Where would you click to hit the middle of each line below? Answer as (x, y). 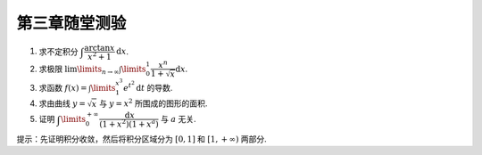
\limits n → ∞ (98, 70)
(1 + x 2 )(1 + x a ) (129, 123)
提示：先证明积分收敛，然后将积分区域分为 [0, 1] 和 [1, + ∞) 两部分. (141, 139)
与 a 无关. (179, 119)
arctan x (100, 48)
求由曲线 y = (62, 103)
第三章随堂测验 (71, 23)
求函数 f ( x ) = (63, 87)
